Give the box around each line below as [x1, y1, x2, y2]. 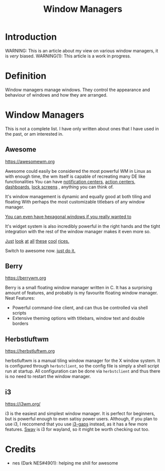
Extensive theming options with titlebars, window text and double [12, 315, 145, 321]
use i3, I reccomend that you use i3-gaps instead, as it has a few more [5, 421, 148, 427]
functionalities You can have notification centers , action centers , [5, 178, 135, 184]
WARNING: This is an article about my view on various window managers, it [5, 48, 159, 53]
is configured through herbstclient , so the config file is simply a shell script [5, 363, 159, 369]
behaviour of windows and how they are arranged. [5, 92, 108, 98]
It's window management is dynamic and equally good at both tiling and [5, 193, 151, 199]
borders [12, 320, 29, 326]
